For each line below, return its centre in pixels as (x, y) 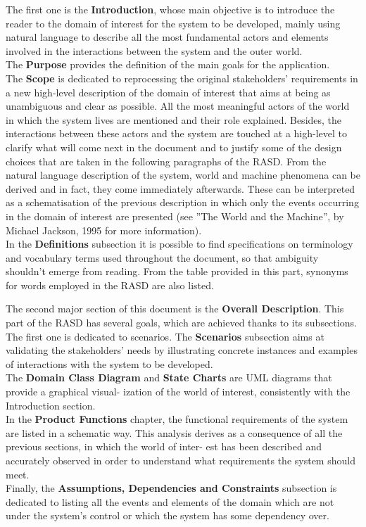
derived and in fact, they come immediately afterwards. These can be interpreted (181, 188)
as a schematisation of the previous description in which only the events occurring (182, 202)
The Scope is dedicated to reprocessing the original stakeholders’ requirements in (182, 78)
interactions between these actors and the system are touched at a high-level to (176, 133)
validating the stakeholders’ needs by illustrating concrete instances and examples (182, 350)
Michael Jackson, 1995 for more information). (104, 230)
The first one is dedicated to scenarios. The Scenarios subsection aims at (165, 336)
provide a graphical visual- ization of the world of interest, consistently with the (178, 392)
